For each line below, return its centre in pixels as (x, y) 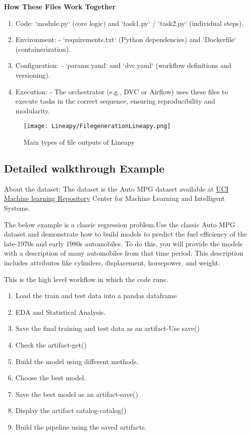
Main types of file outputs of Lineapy (79, 142)
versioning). (33, 75)
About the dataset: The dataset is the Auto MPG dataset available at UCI (116, 188)
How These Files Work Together (60, 6)
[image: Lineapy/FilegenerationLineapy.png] (97, 126)
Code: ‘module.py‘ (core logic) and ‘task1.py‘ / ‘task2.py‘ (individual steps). (129, 23)
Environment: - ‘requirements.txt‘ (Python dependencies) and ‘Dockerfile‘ (126, 39)
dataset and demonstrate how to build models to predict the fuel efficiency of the (125, 234)
